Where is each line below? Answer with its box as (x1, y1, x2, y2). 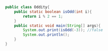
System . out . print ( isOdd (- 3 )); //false (23, 28, 103, 33)
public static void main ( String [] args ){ (14, 23, 101, 28)
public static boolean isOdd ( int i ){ (14, 9, 92, 14)
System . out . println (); (23, 32, 70, 37)
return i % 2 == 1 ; (23, 14, 63, 19)
